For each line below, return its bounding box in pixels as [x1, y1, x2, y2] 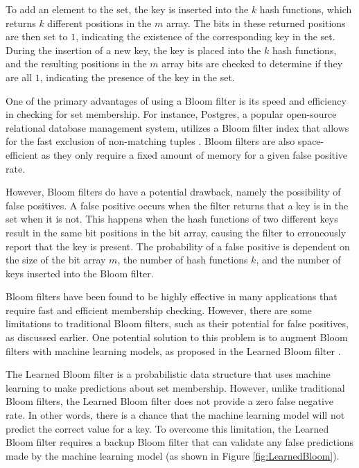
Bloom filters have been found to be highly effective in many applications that [6, 289, 338, 304]
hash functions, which [259, 2, 352, 16]
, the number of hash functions [117, 252, 248, 267]
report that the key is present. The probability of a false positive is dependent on [6, 239, 350, 253]
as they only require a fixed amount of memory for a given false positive [41, 147, 348, 162]
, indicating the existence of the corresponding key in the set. [76, 29, 335, 44]
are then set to [6, 29, 68, 44]
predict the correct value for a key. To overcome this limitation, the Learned [6, 421, 329, 435]
